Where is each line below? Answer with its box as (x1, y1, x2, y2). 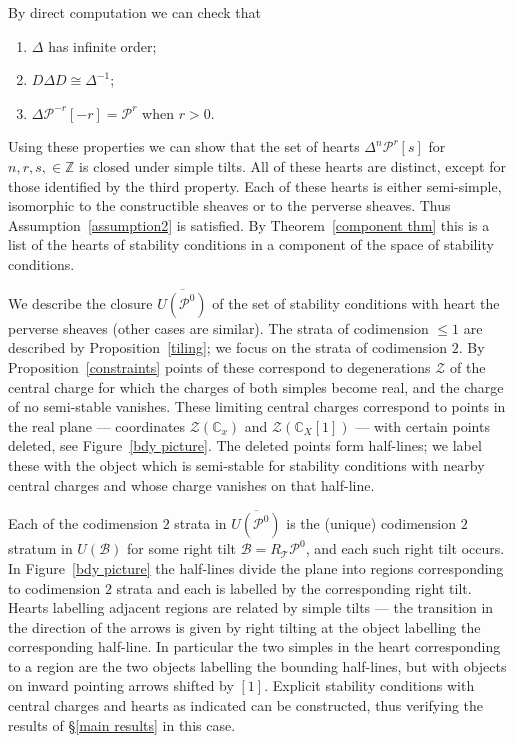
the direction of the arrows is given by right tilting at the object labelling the (8, 616, 481, 637)
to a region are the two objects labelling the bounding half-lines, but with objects (8, 655, 507, 676)
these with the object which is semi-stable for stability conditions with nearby (8, 454, 485, 475)
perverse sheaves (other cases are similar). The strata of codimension (8, 317, 429, 338)
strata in (174, 513, 227, 534)
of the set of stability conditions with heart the (212, 292, 500, 313)
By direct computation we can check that (8, 2, 261, 22)
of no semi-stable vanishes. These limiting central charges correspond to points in (8, 396, 506, 417)
